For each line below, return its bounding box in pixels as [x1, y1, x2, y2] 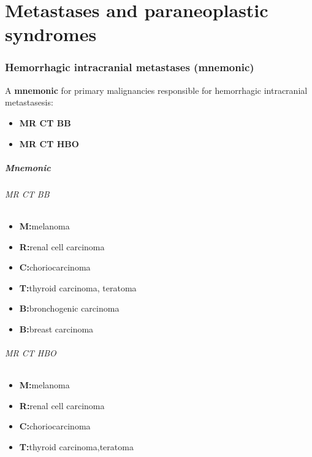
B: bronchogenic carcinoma [19, 302, 120, 315]
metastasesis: [5, 96, 53, 109]
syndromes [5, 21, 97, 47]
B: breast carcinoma [19, 322, 94, 335]
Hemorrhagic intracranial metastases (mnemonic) [5, 60, 254, 75]
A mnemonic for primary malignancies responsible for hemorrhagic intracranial [5, 83, 308, 96]
